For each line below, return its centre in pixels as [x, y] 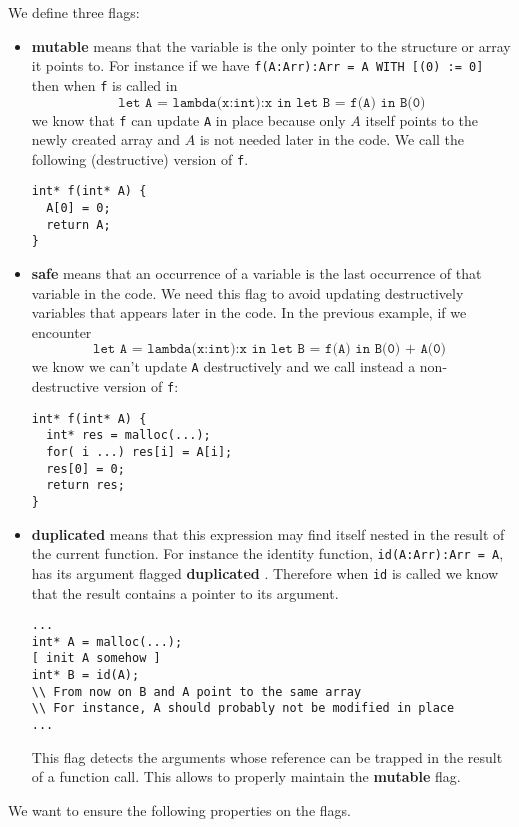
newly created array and [106, 139]
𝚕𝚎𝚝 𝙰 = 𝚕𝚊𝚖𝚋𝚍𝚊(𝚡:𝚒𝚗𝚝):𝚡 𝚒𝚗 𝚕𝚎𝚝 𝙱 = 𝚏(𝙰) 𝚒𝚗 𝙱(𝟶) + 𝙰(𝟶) [270, 349]
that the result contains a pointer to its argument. [185, 592]
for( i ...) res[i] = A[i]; [139, 452]
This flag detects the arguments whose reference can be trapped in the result [267, 756]
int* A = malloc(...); [107, 641]
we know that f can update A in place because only [188, 119]
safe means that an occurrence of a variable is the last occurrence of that [256, 273]
